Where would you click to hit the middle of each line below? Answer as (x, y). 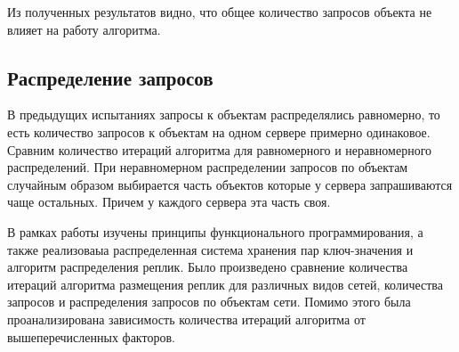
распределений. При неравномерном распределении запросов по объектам (208, 167)
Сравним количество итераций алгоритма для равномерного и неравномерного (220, 149)
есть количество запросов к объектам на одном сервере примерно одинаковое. (219, 131)
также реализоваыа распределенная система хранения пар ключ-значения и (210, 249)
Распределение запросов (110, 77)
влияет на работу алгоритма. (84, 29)
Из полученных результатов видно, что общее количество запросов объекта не (220, 12)
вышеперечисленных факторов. (91, 336)
